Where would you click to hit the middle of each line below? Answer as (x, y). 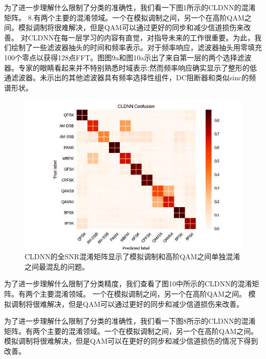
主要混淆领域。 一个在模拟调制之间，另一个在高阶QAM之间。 (143, 293)
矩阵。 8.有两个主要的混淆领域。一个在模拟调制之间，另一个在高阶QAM (124, 17)
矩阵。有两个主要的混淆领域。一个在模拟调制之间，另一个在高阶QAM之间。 (131, 331)
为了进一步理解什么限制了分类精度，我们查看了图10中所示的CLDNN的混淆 (128, 284)
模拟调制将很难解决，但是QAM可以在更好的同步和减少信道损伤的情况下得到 (131, 341)
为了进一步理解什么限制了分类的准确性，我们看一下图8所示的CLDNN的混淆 (130, 321)
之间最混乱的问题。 (57, 266)
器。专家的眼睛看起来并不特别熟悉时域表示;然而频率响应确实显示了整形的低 (130, 67)
